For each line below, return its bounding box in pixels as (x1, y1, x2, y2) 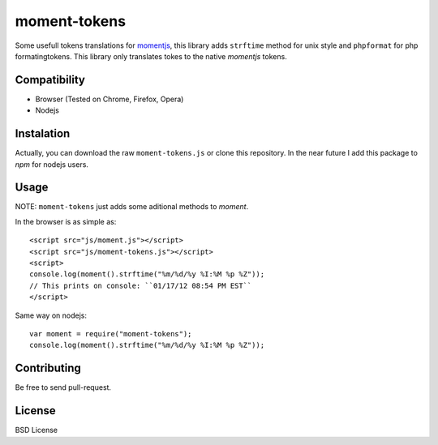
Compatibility (15, 73, 85, 87)
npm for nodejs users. (15, 159, 89, 169)
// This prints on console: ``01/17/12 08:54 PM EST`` (29, 280, 252, 290)
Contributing (15, 362, 81, 375)
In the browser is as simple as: (15, 216, 117, 226)
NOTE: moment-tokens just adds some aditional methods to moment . (15, 202, 249, 212)
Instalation (15, 126, 71, 141)
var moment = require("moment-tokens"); (29, 329, 192, 338)
